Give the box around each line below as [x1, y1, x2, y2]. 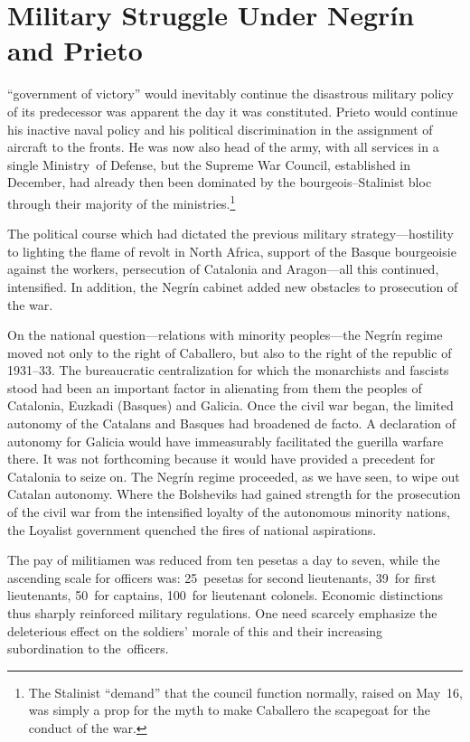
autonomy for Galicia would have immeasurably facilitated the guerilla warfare [7, 431, 444, 450]
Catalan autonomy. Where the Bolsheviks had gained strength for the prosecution [7, 484, 461, 503]
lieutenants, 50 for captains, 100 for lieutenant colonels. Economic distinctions [7, 586, 444, 605]
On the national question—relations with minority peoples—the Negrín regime [7, 325, 443, 344]
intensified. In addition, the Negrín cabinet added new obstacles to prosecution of [7, 277, 458, 296]
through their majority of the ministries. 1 [7, 191, 236, 212]
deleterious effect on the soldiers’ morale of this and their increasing [7, 621, 383, 640]
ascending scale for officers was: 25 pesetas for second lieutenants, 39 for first [7, 568, 437, 587]
